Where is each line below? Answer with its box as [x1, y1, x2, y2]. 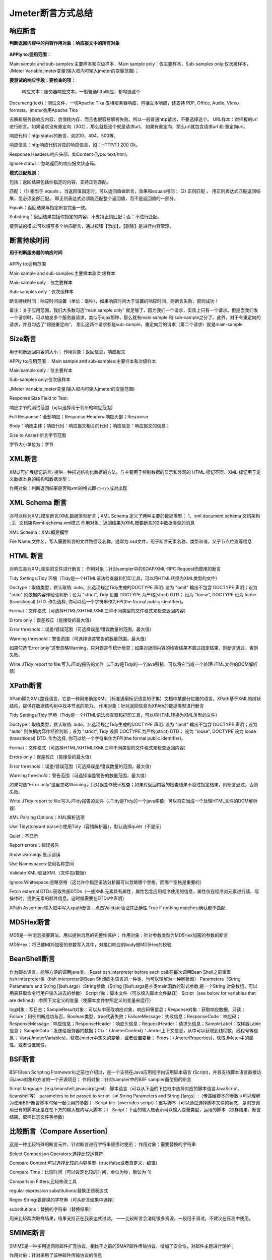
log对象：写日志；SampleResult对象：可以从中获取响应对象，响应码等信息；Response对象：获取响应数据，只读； [9, 1006, 246, 1013]
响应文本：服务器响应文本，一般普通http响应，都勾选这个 [22, 89, 141, 95]
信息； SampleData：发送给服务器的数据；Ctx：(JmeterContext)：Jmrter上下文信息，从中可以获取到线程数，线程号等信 [9, 1028, 258, 1034]
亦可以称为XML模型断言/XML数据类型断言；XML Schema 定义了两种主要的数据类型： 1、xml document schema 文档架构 [9, 513, 260, 519]
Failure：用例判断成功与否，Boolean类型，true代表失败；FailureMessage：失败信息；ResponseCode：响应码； [9, 1014, 241, 1020]
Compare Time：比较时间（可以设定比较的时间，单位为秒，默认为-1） [9, 1169, 155, 1175]
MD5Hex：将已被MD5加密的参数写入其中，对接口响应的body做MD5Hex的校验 [9, 941, 172, 948]
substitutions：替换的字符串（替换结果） [9, 1206, 94, 1212]
